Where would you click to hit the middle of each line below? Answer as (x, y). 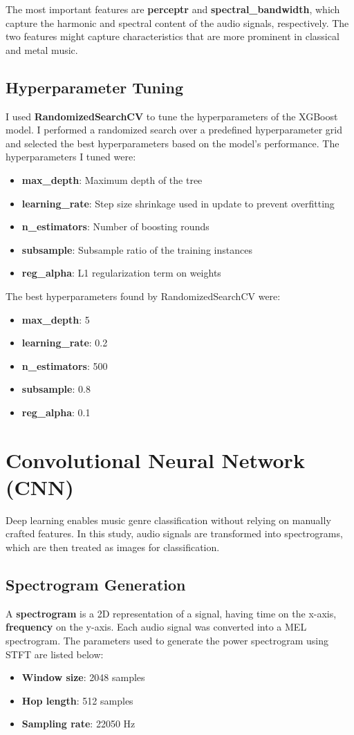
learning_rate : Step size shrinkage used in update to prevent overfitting (178, 203)
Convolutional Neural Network (155, 459)
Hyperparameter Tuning (95, 87)
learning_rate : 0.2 (65, 343)
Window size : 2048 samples (83, 677)
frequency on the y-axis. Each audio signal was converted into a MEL (156, 627)
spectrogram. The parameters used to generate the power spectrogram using (167, 640)
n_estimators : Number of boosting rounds (115, 226)
